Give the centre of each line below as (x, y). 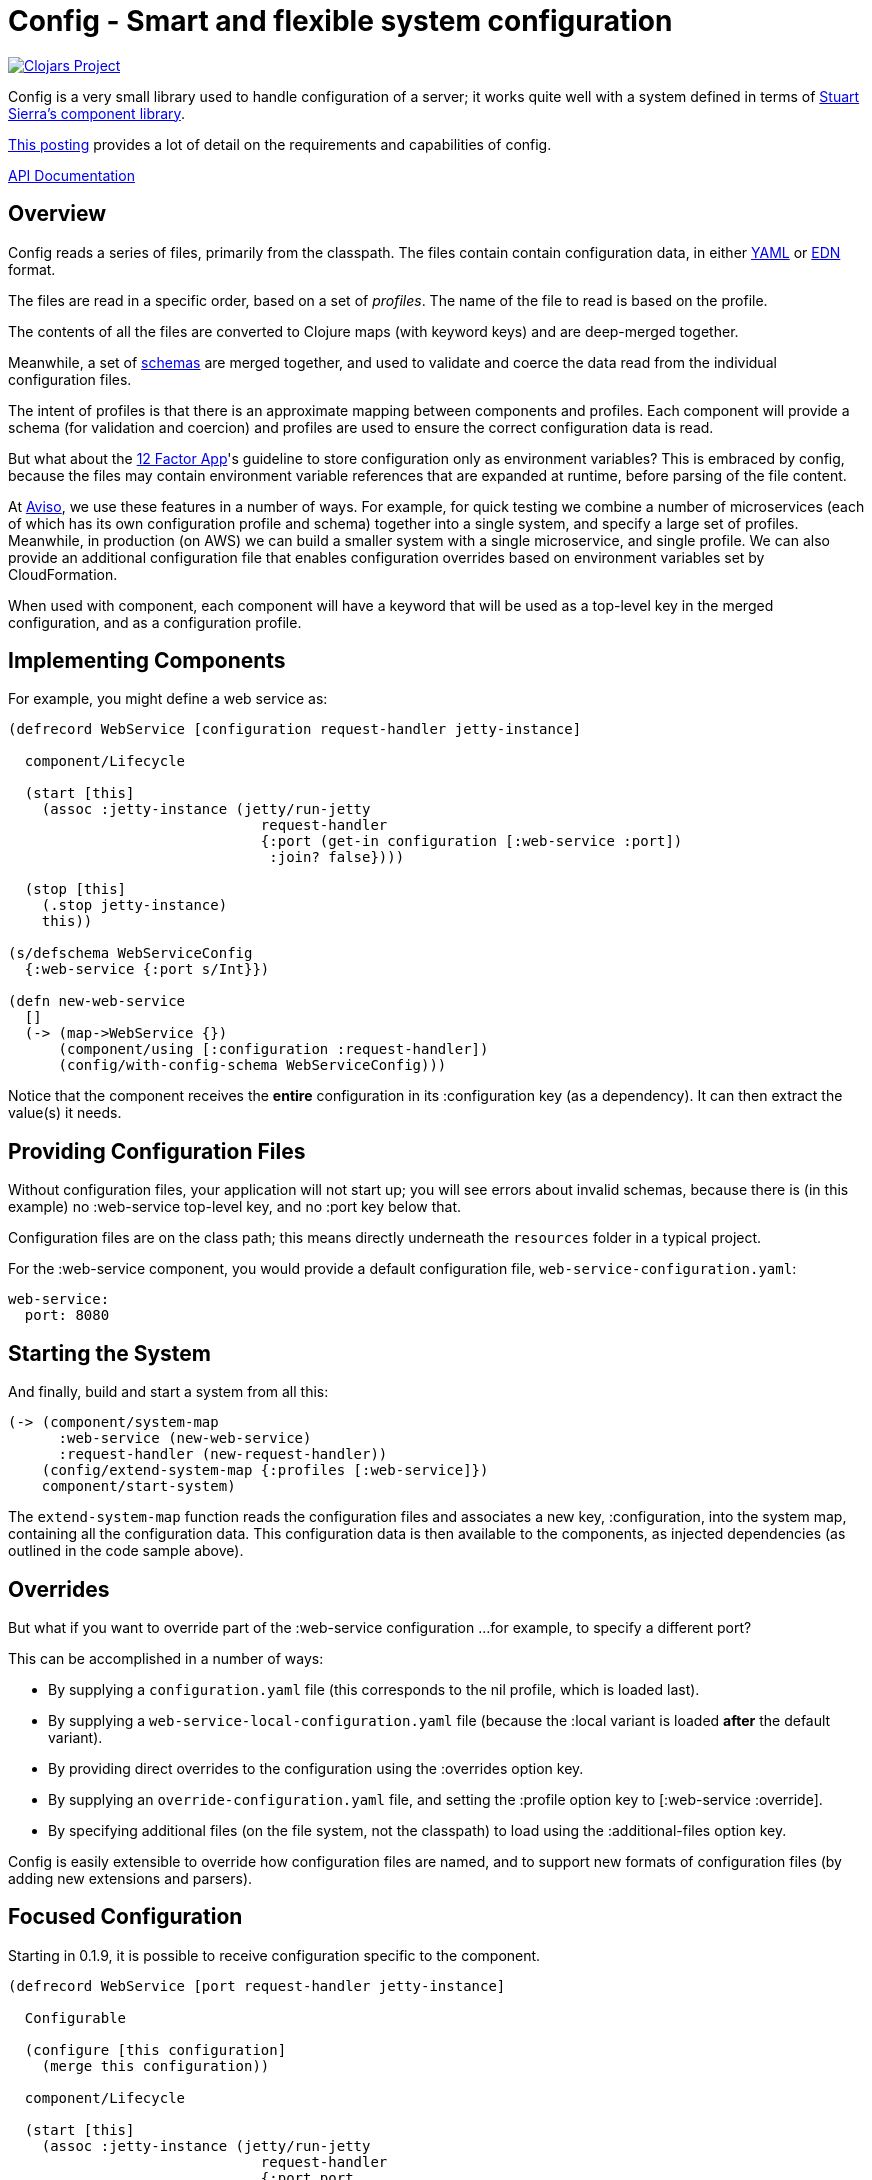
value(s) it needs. (65, 1113)
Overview (57, 214)
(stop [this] (75, 889)
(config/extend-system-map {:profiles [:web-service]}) (265, 1470)
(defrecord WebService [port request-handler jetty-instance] (257, 1985)
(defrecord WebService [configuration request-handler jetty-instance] (295, 729)
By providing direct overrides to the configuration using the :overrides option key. (316, 1768)
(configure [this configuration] (155, 2049)
